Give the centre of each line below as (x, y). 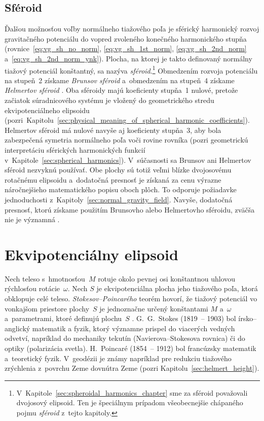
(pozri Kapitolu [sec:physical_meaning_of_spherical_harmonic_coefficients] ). (127, 120)
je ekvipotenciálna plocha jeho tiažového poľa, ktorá (177, 288)
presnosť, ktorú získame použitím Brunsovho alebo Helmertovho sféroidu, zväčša (130, 209)
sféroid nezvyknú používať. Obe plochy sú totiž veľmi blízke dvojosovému (118, 170)
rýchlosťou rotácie (32, 288)
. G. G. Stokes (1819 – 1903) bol (184, 318)
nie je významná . (32, 219)
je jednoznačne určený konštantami (154, 308)
